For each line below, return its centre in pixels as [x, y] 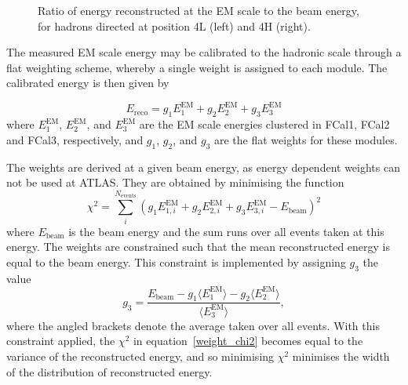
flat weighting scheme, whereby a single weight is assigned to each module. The [197, 67]
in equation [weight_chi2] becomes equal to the [248, 341]
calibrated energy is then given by [88, 83]
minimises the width [341, 356]
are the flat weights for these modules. [306, 139]
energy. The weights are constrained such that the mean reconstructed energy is [199, 247]
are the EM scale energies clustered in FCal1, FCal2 [264, 124]
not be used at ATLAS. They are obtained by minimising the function [175, 182]
